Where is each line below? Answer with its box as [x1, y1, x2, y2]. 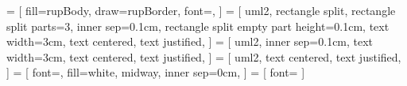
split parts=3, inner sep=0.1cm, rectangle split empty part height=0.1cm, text [6, 17, 390, 34]
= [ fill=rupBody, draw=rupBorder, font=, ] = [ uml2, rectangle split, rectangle [6, 2, 396, 18]
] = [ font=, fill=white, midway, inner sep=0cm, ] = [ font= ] [6, 64, 305, 80]
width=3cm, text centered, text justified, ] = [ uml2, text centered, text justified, [6, 48, 401, 65]
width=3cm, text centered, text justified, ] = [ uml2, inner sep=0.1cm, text [6, 33, 374, 50]
